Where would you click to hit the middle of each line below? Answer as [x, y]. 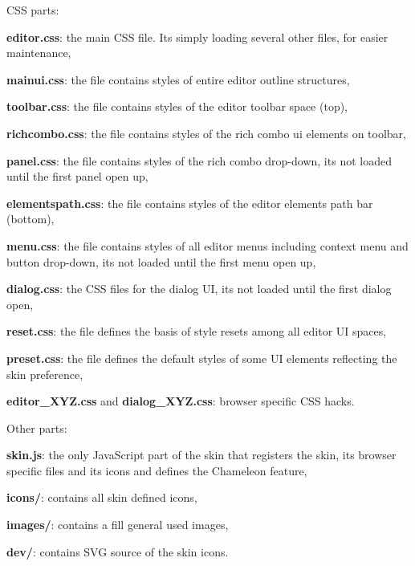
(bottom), [31, 219]
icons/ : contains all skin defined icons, [102, 497]
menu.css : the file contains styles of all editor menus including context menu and [207, 245]
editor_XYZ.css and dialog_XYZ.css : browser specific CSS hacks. [181, 401]
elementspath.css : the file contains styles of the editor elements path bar [190, 203]
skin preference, [45, 374]
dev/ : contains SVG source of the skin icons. [118, 551]
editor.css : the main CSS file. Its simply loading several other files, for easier [197, 37]
